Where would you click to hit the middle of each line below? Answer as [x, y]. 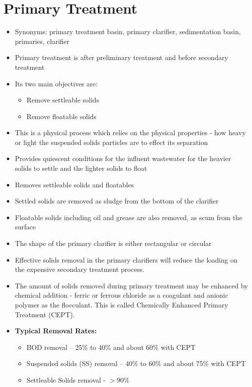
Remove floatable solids [61, 116]
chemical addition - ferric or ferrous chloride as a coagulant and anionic [121, 295]
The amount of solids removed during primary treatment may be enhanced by [131, 285]
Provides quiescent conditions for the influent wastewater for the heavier [123, 158]
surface [25, 227]
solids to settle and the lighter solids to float [81, 168]
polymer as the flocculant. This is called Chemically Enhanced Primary [121, 305]
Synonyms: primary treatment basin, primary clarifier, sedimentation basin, [128, 31]
